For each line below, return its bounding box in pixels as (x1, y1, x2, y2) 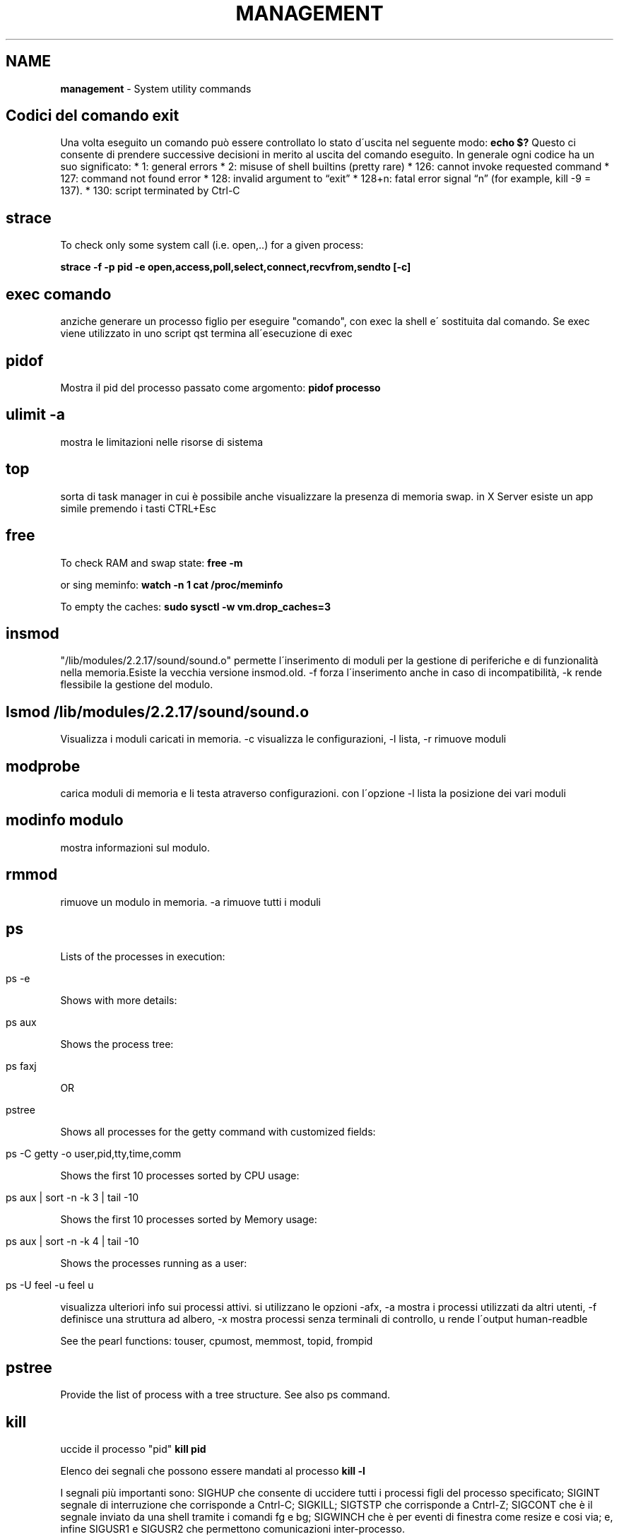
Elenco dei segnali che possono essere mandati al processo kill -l (60, 1465, 365, 1478)
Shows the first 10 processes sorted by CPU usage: (60, 1169, 300, 1181)
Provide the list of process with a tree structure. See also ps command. (60, 1388, 391, 1401)
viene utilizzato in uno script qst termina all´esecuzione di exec (60, 327, 353, 340)
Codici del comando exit (6, 107, 179, 125)
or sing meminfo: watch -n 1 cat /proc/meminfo (60, 578, 283, 591)
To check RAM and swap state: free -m (60, 556, 243, 569)
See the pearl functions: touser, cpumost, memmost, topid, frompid (60, 1334, 373, 1347)
